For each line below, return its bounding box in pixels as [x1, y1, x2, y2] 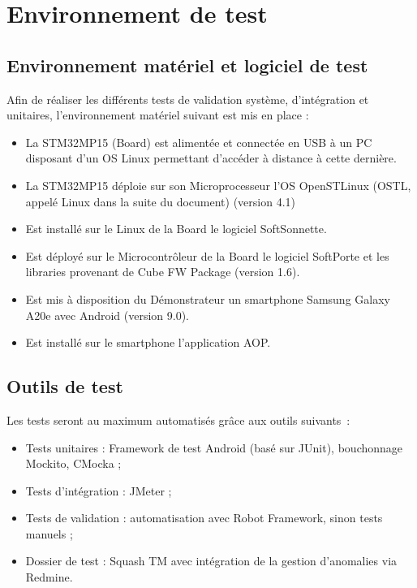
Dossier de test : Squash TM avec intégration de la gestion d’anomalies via [25, 552, 398, 569]
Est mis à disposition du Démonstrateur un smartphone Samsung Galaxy [25, 290, 390, 307]
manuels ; [25, 525, 73, 542]
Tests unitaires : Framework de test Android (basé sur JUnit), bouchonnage [25, 439, 403, 456]
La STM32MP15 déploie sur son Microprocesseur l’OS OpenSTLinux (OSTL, [25, 176, 411, 193]
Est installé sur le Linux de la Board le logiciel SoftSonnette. [25, 220, 327, 237]
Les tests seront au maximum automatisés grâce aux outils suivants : [6, 411, 350, 428]
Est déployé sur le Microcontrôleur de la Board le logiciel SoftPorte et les [25, 247, 389, 264]
